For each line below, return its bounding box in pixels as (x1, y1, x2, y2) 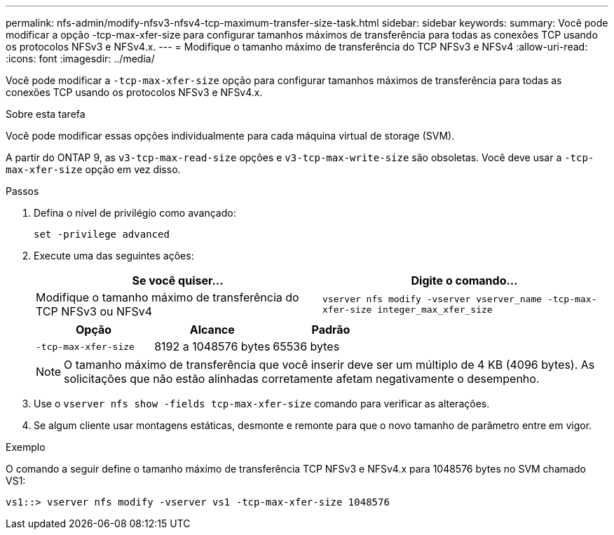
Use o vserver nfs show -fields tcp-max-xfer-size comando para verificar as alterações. (34, 398, 490, 409)
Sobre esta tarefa (6, 108, 86, 120)
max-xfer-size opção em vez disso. (6, 163, 181, 175)
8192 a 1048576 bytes (154, 339, 271, 353)
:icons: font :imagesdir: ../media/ (6, 53, 155, 65)
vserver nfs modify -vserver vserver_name (322, 294, 543, 304)
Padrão (311, 323, 350, 337)
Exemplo (6, 441, 46, 453)
